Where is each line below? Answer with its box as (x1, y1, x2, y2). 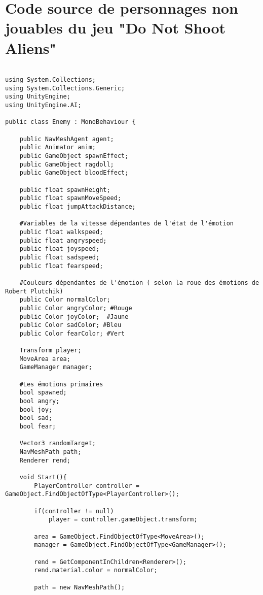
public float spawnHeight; (19, 186, 110, 193)
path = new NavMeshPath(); (34, 583, 125, 591)
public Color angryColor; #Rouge (19, 304, 132, 312)
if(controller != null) (34, 507, 114, 515)
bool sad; (19, 414, 53, 422)
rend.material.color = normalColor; (34, 567, 158, 574)
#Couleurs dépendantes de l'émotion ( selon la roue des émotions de (19, 279, 259, 286)
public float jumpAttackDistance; (19, 203, 136, 210)
